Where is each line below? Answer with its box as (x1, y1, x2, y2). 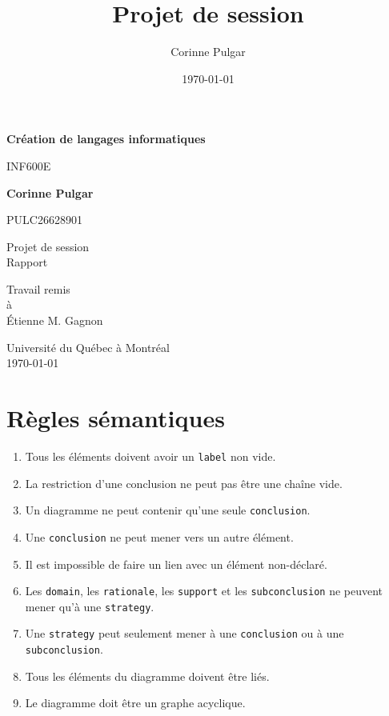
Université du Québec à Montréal (6, 338, 170, 355)
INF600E (6, 157, 51, 174)
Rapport (6, 254, 48, 270)
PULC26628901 (6, 211, 82, 228)
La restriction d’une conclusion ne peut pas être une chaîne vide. (25, 474, 343, 491)
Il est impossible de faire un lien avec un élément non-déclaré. (25, 555, 327, 572)
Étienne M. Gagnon (6, 312, 103, 329)
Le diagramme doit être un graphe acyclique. (25, 694, 246, 711)
